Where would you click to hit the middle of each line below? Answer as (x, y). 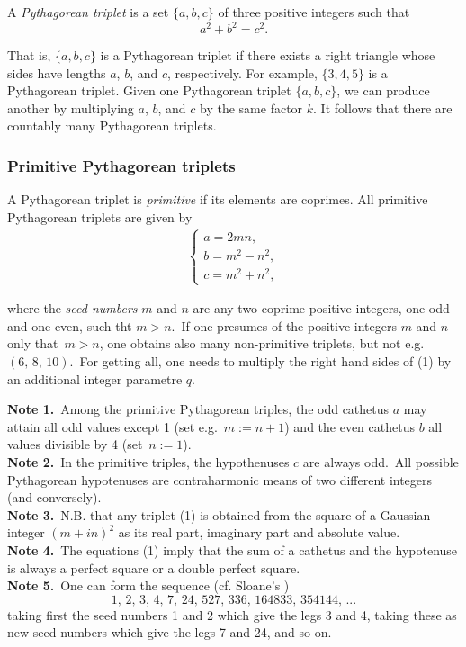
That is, (29, 55)
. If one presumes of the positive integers (284, 325)
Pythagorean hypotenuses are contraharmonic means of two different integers (220, 479)
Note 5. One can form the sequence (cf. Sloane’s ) (148, 585)
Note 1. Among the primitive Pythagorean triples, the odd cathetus (198, 409)
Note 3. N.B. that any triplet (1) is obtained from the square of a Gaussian (219, 514)
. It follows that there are (383, 108)
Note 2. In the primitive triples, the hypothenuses (148, 462)
